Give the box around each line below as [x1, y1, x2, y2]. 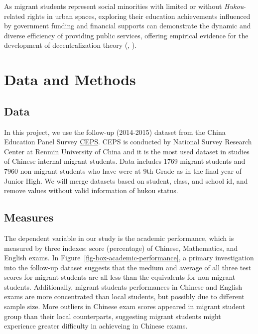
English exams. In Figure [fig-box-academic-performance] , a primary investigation [4, 252, 254, 263]
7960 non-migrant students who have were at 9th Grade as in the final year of [4, 165, 242, 176]
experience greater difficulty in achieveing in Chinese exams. [4, 321, 188, 331]
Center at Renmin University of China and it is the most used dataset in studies [4, 146, 250, 156]
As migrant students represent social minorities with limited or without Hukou [4, 1, 244, 11]
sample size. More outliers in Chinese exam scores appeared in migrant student [4, 301, 246, 312]
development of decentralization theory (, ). [4, 40, 137, 50]
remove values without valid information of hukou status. [4, 185, 178, 196]
